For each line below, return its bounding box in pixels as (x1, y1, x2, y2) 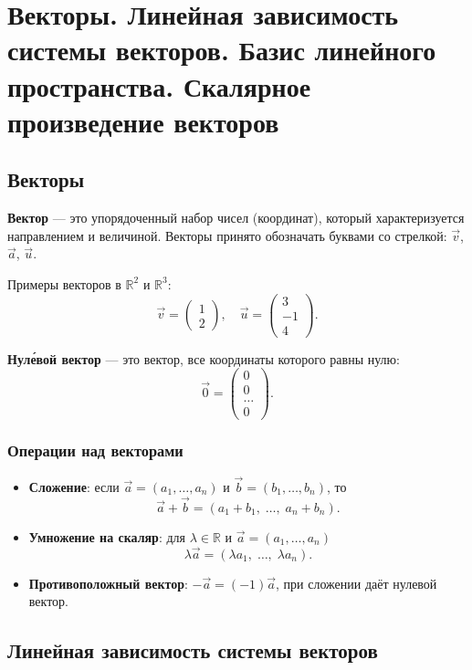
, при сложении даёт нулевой (276, 573, 437, 592)
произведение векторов (7, 102, 279, 140)
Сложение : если (28, 476, 120, 496)
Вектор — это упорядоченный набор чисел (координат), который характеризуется (7, 208, 465, 227)
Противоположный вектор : (28, 573, 188, 592)
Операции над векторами (7, 439, 184, 462)
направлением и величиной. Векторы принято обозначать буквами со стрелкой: (7, 225, 447, 245)
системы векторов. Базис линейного (7, 31, 436, 68)
